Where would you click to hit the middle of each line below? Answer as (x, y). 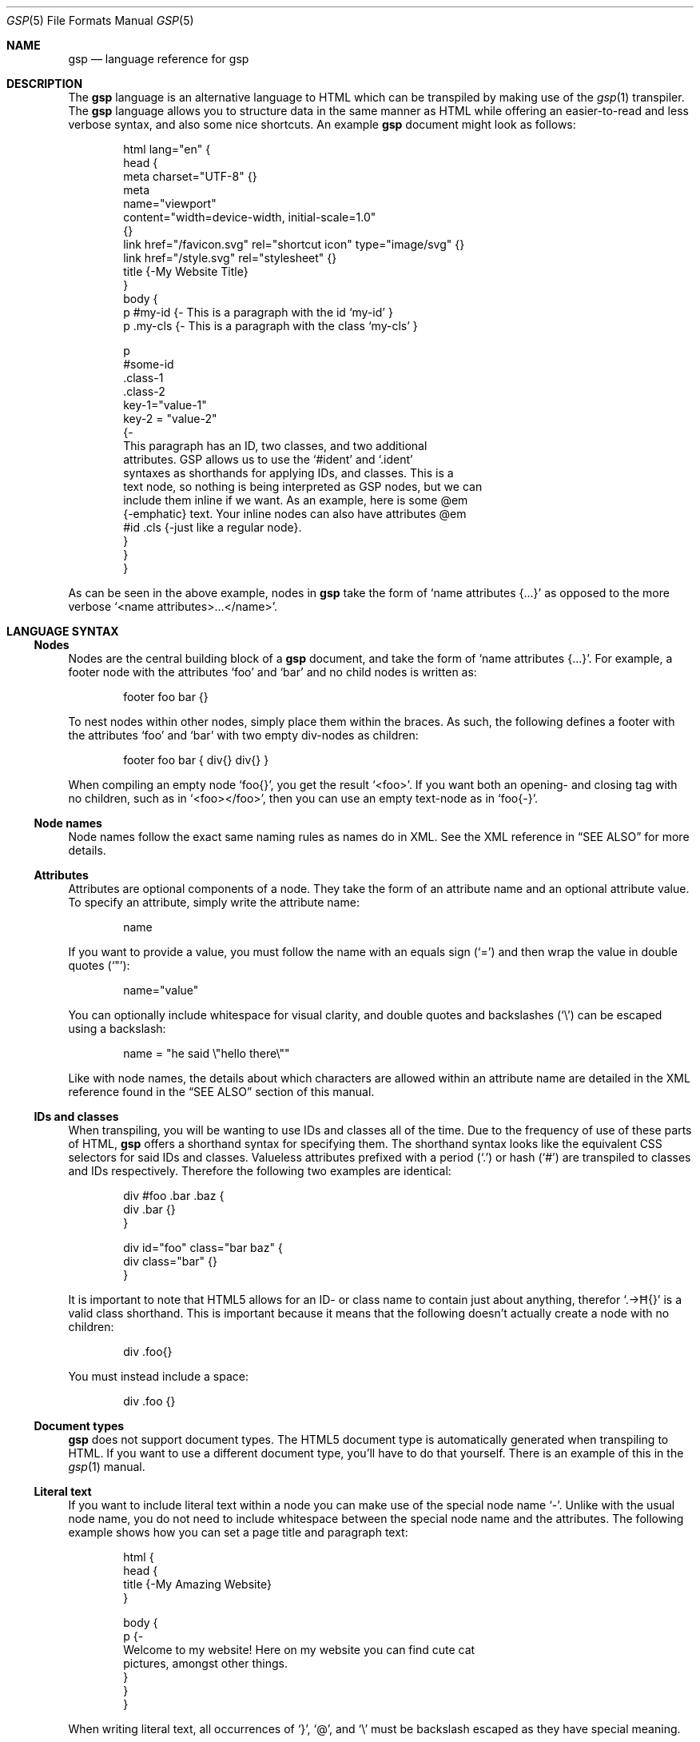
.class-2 (144, 391)
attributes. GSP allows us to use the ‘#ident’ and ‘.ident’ (268, 459)
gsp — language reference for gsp (159, 59)
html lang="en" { (167, 149)
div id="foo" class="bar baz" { (203, 1248)
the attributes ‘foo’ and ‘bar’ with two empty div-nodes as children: (243, 735)
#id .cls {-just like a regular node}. (213, 527)
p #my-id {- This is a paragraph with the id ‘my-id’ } (258, 312)
